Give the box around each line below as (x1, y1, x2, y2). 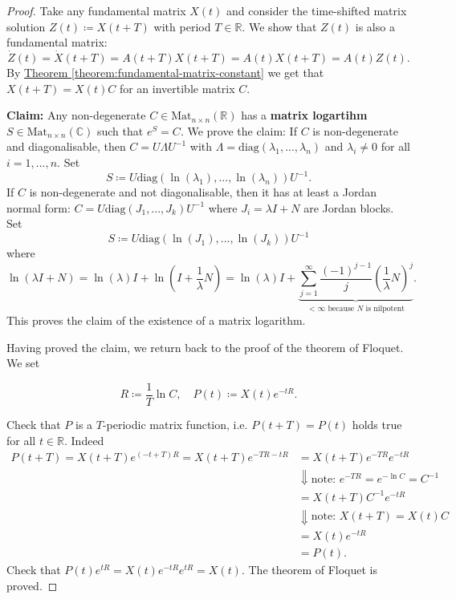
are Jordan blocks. (303, 199, 394, 216)
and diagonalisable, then (6, 138, 126, 155)
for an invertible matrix (119, 79, 235, 96)
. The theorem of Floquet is (241, 561, 378, 578)
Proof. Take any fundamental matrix (6, 2, 186, 18)
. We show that (242, 18, 317, 34)
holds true (352, 416, 402, 433)
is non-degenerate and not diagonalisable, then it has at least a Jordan (29, 184, 377, 200)
